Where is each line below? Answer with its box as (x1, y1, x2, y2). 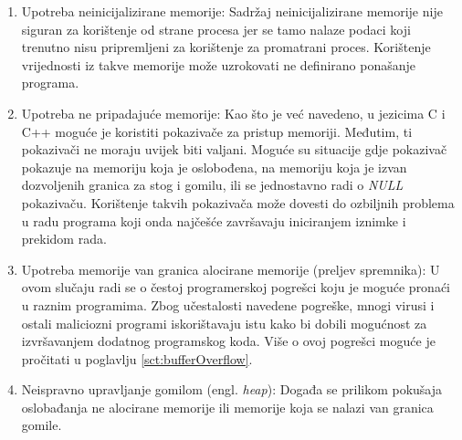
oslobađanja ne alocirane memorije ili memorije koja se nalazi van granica (21, 397, 434, 416)
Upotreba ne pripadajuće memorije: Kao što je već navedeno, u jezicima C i (21, 103, 446, 122)
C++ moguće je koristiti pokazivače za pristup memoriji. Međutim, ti (21, 121, 413, 141)
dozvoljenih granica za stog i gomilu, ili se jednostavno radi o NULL (21, 175, 404, 194)
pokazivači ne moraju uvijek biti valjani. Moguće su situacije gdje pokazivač (21, 140, 447, 159)
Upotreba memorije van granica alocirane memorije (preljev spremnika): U (21, 259, 440, 278)
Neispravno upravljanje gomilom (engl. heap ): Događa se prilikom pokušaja (21, 380, 443, 399)
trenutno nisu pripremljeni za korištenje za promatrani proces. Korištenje (21, 37, 431, 57)
